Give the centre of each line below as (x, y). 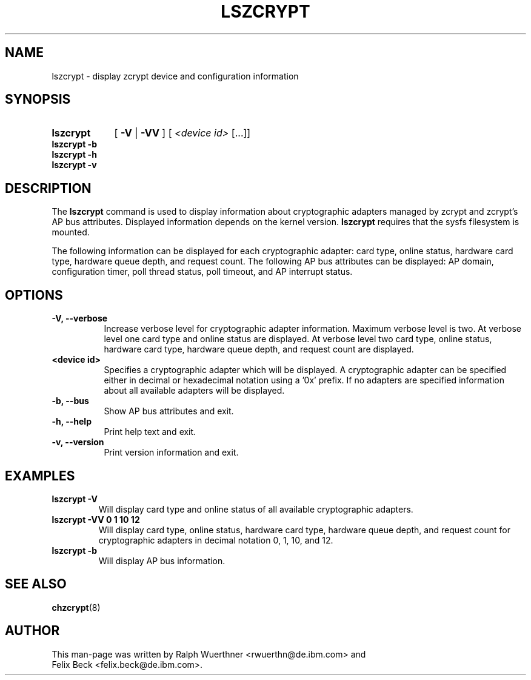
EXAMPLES (40, 476)
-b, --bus (70, 401)
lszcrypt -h (74, 155)
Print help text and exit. (150, 432)
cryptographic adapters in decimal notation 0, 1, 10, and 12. (216, 540)
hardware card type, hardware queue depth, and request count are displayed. (259, 349)
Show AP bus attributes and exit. (169, 411)
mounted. (71, 232)
